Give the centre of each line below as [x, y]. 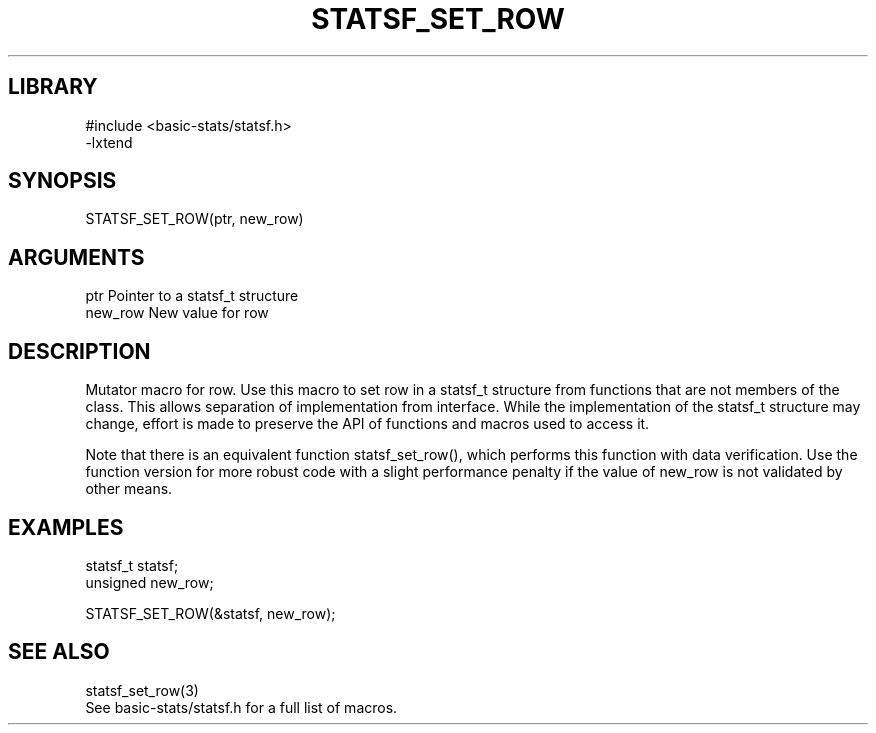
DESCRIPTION [79, 351]
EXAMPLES [66, 527]
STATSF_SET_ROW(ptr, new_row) [194, 219]
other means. [129, 489]
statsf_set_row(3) [142, 690]
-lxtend [109, 142]
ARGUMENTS [76, 257]
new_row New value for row [177, 313]
